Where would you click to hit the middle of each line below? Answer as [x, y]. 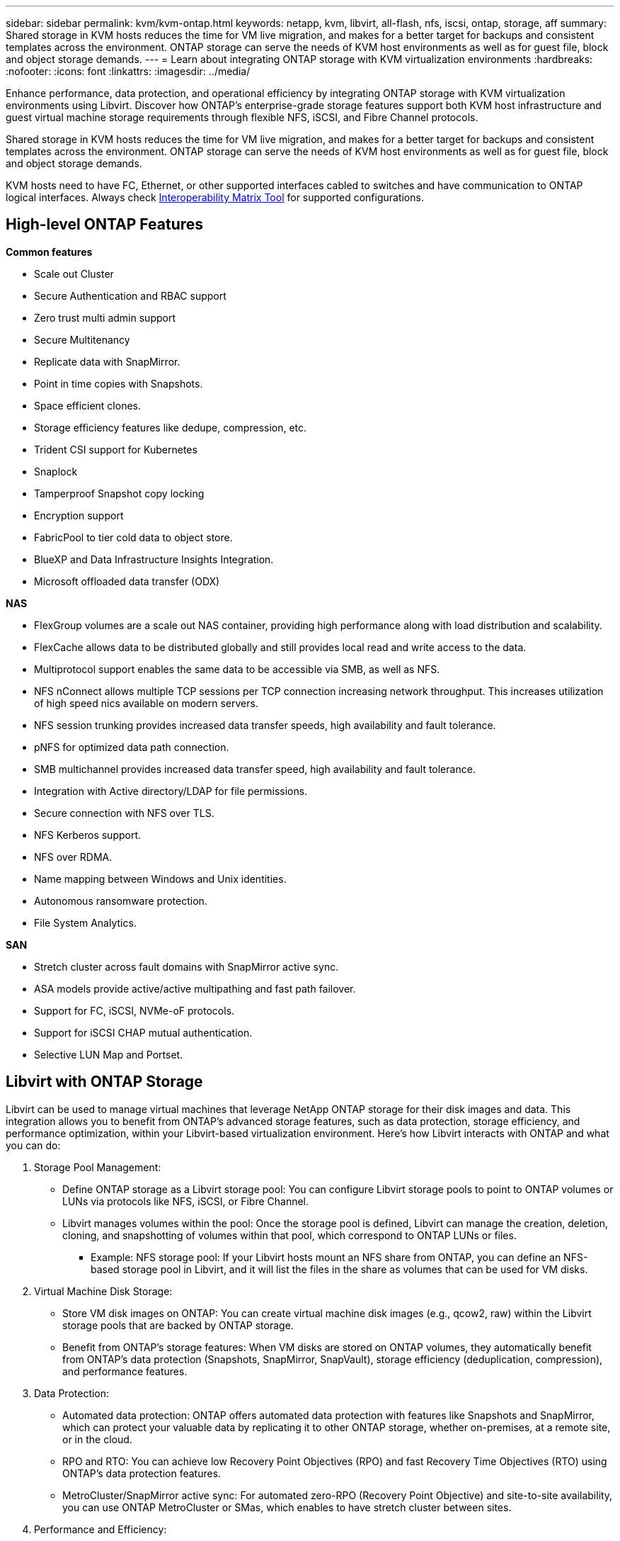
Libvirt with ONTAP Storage [104, 1082]
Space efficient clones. [87, 405]
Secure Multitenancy [82, 339]
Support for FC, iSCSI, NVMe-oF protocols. [134, 1010]
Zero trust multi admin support [105, 317]
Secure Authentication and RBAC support [130, 295]
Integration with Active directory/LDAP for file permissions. [171, 791]
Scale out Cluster [74, 273]
